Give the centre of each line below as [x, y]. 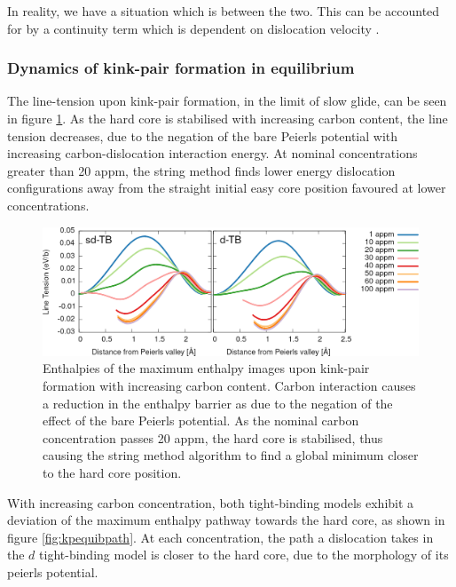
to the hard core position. [112, 473]
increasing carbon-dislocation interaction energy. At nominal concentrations [212, 153]
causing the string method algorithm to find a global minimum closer [231, 455]
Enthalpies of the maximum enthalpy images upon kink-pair [206, 368]
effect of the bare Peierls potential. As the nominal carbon [201, 420]
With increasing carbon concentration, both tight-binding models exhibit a [211, 502]
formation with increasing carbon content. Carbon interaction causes [229, 386]
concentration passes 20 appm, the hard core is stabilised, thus [213, 437]
